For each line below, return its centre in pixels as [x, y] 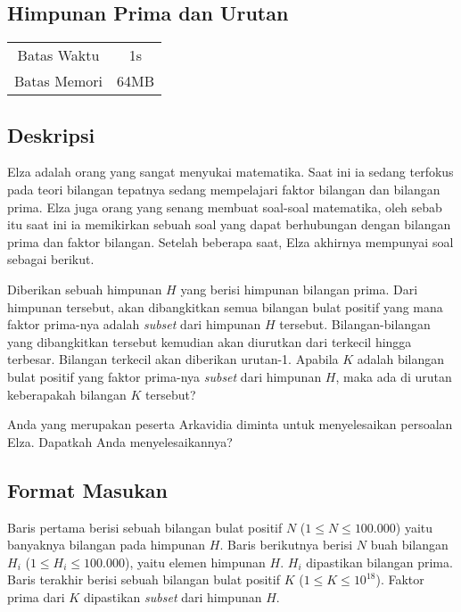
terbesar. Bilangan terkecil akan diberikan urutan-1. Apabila [173, 359]
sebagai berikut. [51, 259]
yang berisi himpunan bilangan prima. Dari [299, 289]
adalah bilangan [401, 359]
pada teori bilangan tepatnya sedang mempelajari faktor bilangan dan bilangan [224, 189]
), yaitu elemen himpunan [195, 562]
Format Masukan [88, 489]
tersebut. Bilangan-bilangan [355, 324]
